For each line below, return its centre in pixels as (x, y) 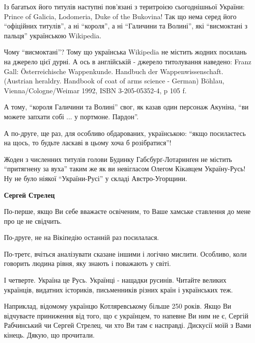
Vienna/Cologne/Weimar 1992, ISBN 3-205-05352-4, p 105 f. (95, 90)
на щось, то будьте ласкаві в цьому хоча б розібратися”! (88, 143)
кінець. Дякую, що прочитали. (49, 335)
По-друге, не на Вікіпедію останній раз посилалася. (82, 237)
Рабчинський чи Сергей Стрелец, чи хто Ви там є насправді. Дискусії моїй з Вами (128, 325)
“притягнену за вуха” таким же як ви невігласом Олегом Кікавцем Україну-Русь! (125, 169)
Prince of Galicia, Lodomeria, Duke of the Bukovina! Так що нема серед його (120, 16)
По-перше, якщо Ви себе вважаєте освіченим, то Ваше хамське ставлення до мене (127, 211)
